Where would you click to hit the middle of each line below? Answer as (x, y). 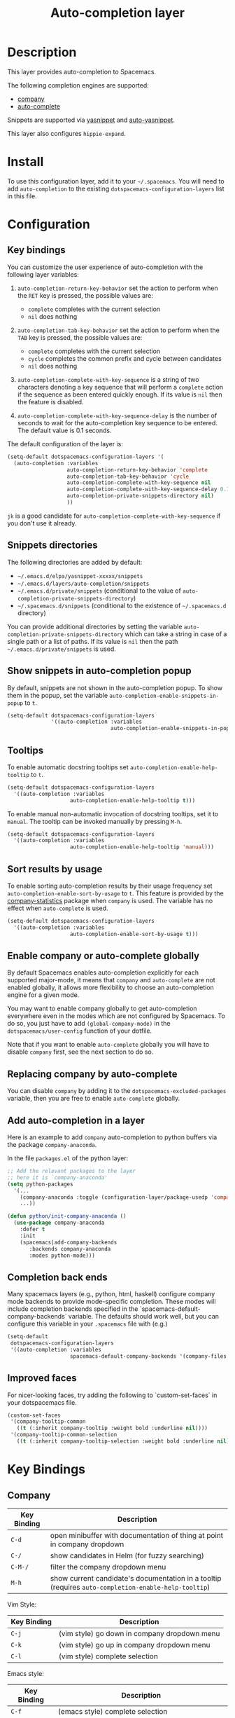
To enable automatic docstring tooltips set (68, 767)
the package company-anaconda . (52, 1145)
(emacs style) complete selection (113, 1711)
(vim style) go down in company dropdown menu (139, 1633)
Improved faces (42, 1378)
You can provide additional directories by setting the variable (95, 626)
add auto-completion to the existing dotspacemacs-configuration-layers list (116, 188)
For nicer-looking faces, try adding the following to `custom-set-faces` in (112, 1395)
